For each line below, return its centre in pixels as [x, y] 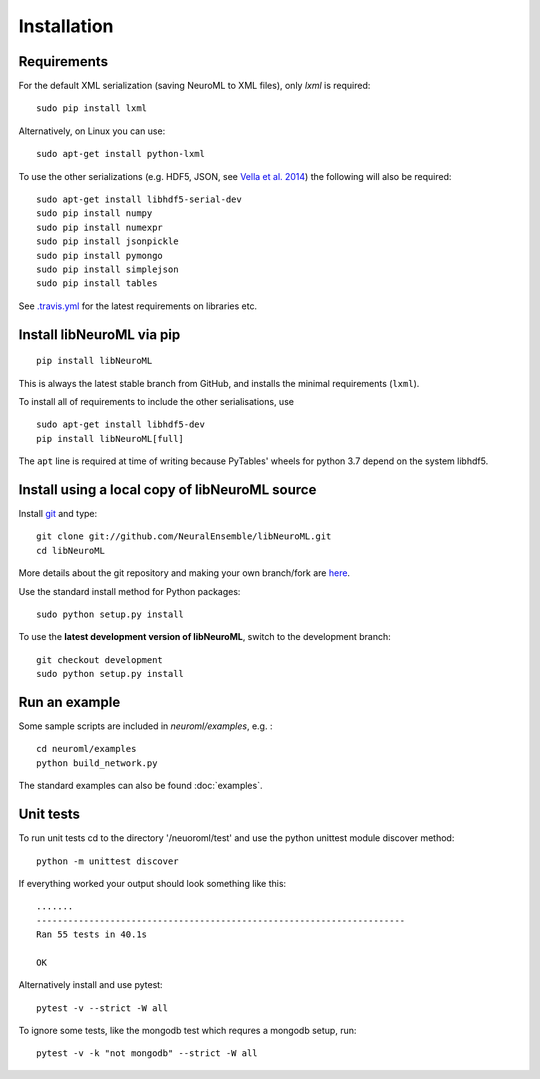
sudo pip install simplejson [107, 269]
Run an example [69, 701]
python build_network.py [97, 763]
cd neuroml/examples [86, 749]
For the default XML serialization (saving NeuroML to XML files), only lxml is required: [194, 86]
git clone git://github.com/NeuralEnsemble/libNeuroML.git [184, 536]
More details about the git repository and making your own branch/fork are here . [184, 573]
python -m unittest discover [107, 861]
